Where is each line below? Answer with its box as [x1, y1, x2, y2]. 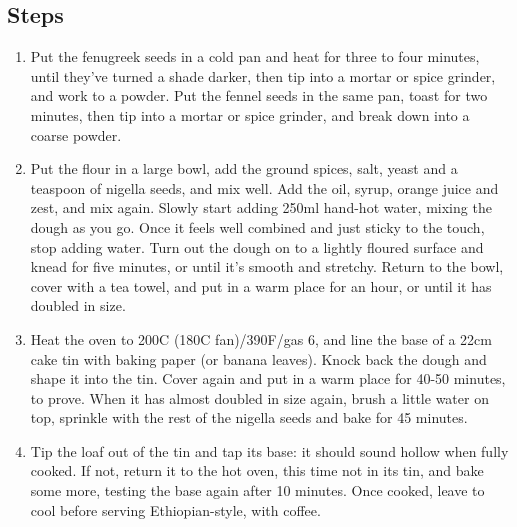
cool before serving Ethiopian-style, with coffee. [30, 499, 321, 520]
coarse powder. [30, 124, 122, 145]
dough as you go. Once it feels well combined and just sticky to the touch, [30, 216, 485, 237]
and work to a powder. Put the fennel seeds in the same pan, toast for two [30, 85, 488, 106]
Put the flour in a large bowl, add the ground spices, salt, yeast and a [30, 158, 458, 179]
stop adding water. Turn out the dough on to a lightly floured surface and [30, 236, 484, 257]
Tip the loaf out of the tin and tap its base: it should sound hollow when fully [30, 440, 509, 461]
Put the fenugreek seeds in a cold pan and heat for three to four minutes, [30, 46, 480, 67]
